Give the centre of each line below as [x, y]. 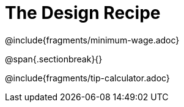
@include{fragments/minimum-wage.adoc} [92, 40]
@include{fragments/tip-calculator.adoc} [87, 78]
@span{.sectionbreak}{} [54, 59]
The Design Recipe [83, 13]
